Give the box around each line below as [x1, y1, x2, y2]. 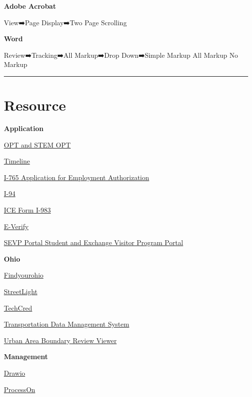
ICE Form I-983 [4, 205, 51, 215]
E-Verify [4, 221, 29, 231]
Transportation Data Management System [4, 319, 129, 329]
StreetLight [4, 286, 38, 297]
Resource [4, 95, 66, 115]
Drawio [4, 368, 25, 378]
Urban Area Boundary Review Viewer [4, 335, 117, 345]
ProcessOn [4, 384, 35, 394]
